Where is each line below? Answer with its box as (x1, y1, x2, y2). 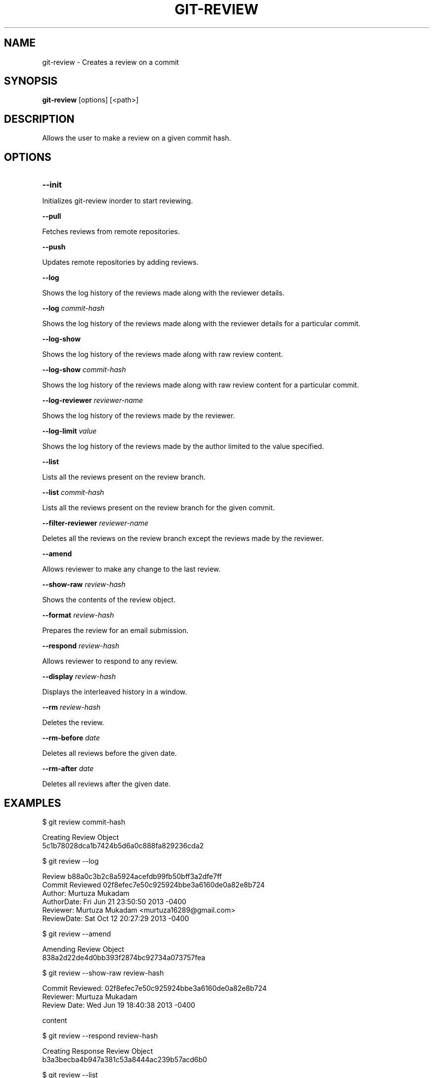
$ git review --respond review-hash (42, 1031, 158, 1040)
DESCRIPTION (4, 112, 75, 125)
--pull (42, 212, 61, 221)
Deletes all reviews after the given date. (42, 780, 171, 788)
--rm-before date (42, 734, 100, 742)
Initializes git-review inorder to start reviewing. (42, 196, 193, 205)
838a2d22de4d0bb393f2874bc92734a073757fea (42, 953, 206, 962)
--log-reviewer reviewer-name (42, 396, 143, 405)
